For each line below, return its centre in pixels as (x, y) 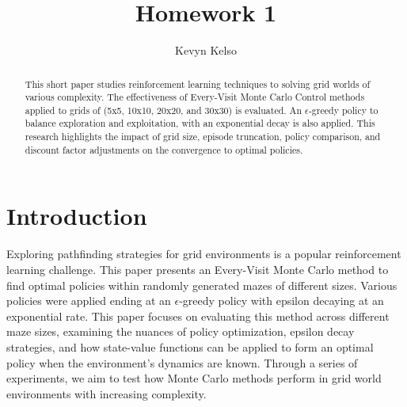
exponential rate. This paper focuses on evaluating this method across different (198, 316)
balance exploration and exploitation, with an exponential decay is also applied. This (200, 123)
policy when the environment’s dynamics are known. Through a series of (182, 362)
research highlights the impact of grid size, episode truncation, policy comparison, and (203, 137)
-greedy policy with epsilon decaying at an (281, 300)
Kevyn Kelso (206, 50)
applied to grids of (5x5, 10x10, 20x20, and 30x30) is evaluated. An (164, 110)
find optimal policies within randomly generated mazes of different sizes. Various (202, 285)
